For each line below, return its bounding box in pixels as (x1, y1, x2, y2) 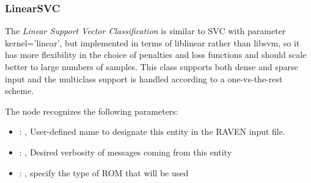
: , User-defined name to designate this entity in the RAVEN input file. (19, 125, 285, 138)
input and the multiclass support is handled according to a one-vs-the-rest (5, 72, 283, 85)
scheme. (5, 84, 34, 97)
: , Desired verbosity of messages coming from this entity (19, 145, 232, 158)
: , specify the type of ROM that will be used (19, 166, 189, 179)
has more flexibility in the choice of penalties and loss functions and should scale (5, 48, 307, 61)
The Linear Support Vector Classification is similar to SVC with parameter (5, 24, 286, 37)
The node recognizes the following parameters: (5, 104, 178, 117)
